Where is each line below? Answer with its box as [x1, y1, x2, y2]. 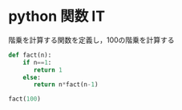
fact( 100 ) [8, 95, 42, 104]
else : [22, 73, 42, 81]
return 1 [33, 65, 63, 74]
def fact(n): [8, 51, 52, 59]
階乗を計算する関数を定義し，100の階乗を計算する [8, 35, 175, 45]
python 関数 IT [8, 7, 106, 26]
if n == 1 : [22, 58, 52, 66]
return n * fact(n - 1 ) [33, 81, 99, 88]
